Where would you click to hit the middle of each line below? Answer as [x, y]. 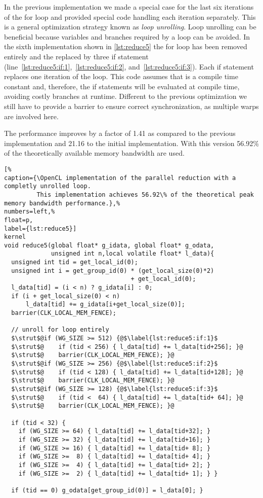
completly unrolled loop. [48, 186]
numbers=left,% [30, 212]
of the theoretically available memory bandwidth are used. [94, 153]
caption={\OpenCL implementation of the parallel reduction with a [120, 178]
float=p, [19, 220]
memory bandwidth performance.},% [62, 203]
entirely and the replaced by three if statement [76, 56]
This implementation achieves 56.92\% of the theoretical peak [145, 194]
